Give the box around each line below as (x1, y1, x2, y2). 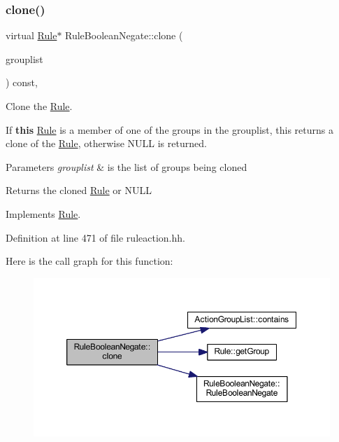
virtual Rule (6, 28, 57, 43)
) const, (6, 75, 38, 90)
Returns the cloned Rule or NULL (6, 183, 152, 198)
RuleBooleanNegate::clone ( (65, 28, 183, 43)
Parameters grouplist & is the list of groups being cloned (6, 159, 247, 174)
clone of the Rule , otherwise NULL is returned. (6, 136, 207, 151)
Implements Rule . (6, 206, 81, 221)
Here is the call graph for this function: (6, 254, 173, 268)
